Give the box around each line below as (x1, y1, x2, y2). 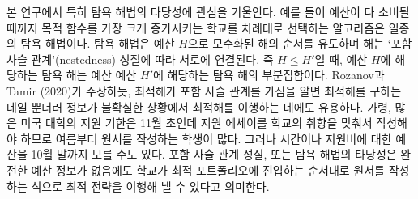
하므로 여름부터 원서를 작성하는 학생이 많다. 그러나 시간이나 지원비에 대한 (20, 129, 392, 146)
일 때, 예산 (314, 50, 368, 67)
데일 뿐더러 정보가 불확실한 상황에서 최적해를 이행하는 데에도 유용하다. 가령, (6, 98, 391, 115)
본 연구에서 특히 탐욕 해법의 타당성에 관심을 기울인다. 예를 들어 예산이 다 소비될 (6, 3, 410, 19)
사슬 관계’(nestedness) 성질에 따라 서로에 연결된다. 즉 (6, 50, 274, 67)
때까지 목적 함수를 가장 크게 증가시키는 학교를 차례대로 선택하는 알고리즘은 (6, 19, 385, 36)
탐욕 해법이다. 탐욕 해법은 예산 (20, 35, 175, 52)
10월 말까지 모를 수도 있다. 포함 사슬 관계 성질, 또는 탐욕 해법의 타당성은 (31, 146, 397, 163)
